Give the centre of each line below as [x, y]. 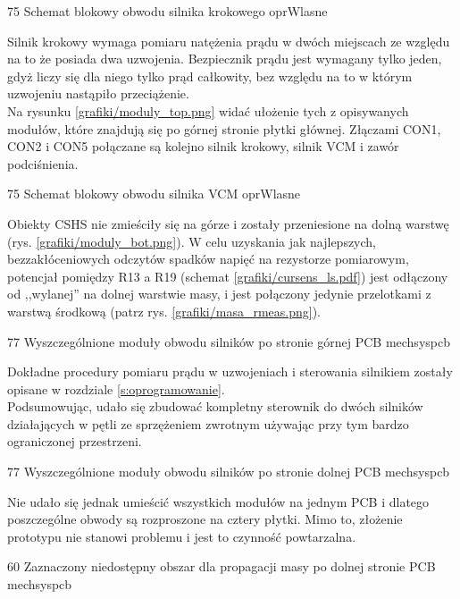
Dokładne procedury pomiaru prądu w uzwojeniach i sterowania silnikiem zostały [230, 371]
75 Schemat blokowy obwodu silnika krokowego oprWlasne [167, 11]
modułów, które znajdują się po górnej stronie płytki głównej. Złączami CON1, [224, 128]
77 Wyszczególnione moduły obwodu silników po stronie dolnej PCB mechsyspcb [229, 472]
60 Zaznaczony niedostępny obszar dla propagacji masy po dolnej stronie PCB [222, 566]
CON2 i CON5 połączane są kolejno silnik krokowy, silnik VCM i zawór [203, 146]
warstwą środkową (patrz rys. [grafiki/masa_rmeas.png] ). [164, 311]
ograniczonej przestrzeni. [75, 441]
